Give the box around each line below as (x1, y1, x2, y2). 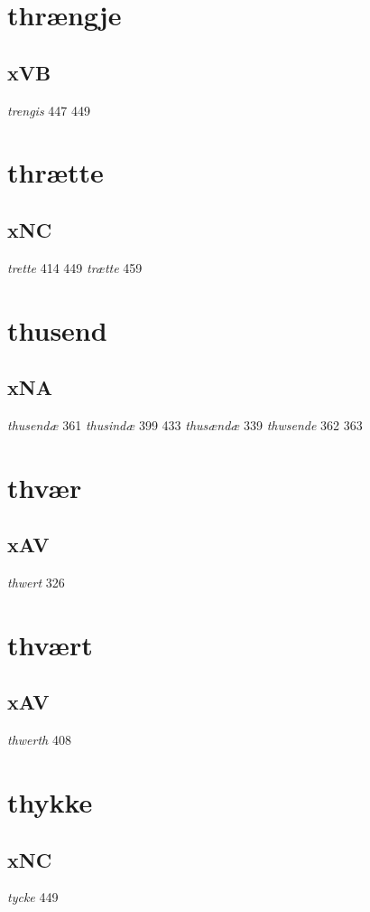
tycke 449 (7, 888, 59, 907)
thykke (7, 784, 93, 821)
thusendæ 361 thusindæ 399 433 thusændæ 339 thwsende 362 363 (7, 415, 363, 434)
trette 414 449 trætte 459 (7, 258, 143, 277)
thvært (7, 625, 93, 663)
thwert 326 (7, 573, 65, 592)
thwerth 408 (7, 730, 71, 749)
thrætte (7, 154, 104, 191)
